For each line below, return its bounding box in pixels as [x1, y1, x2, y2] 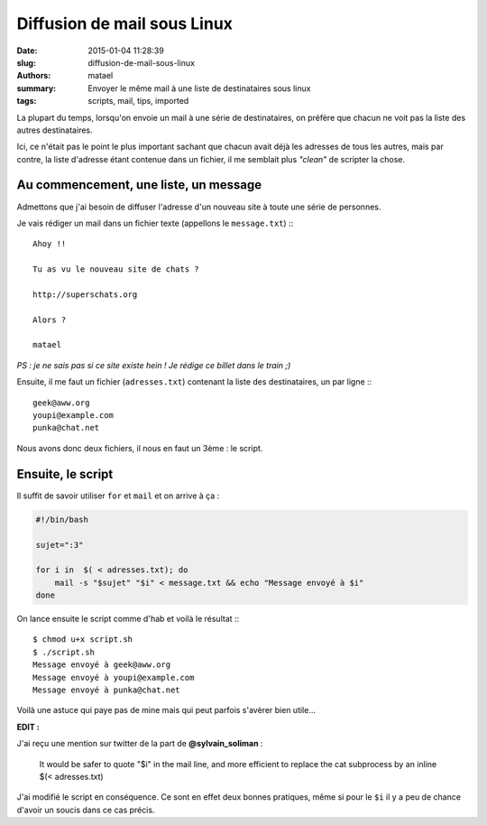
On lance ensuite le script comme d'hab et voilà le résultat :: [16, 614, 240, 625]
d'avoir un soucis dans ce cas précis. [16, 804, 155, 815]
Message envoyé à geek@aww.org [32, 660, 171, 670]
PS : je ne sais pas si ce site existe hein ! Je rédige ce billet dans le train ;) [16, 359, 291, 370]
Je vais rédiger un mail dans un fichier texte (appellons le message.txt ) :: [16, 218, 294, 228]
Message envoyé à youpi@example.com [32, 672, 195, 682]
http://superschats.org [32, 289, 138, 300]
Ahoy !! [32, 239, 67, 249]
